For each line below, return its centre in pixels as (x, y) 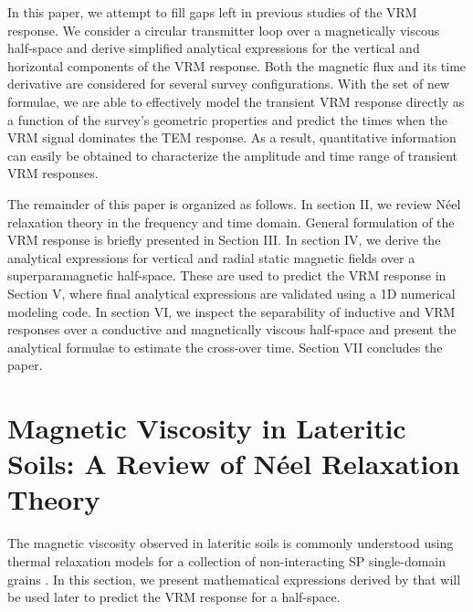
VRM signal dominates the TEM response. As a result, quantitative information (232, 137)
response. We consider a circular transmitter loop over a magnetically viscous (224, 30)
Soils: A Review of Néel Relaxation (234, 464)
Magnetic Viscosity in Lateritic (207, 428)
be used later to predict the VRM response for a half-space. (174, 597)
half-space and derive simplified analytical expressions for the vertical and (214, 48)
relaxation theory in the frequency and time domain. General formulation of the (231, 222)
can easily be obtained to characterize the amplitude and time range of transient (233, 155)
